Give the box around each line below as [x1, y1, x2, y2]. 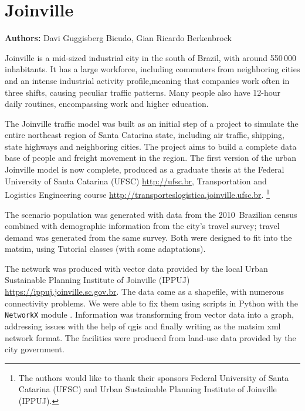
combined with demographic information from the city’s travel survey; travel [5, 220, 280, 232]
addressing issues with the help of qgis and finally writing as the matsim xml [5, 319, 281, 332]
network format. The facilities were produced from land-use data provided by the [5, 331, 296, 343]
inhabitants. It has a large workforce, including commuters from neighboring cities [5, 63, 300, 75]
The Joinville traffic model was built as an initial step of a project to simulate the [5, 117, 299, 129]
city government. [5, 343, 65, 355]
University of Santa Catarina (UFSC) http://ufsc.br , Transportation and [5, 174, 267, 187]
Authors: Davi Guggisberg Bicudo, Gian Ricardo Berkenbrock [5, 32, 232, 44]
